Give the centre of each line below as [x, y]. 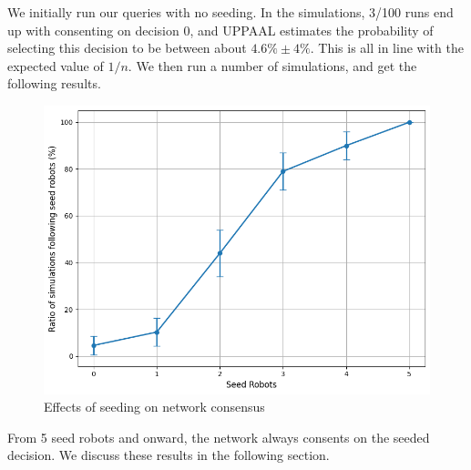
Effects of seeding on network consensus [154, 407]
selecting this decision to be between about [127, 48]
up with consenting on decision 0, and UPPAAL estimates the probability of [220, 30]
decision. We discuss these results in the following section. [169, 455]
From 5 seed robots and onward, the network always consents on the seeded [219, 437]
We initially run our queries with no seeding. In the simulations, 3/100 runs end [230, 12]
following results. [54, 83]
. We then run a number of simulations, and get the [272, 65]
